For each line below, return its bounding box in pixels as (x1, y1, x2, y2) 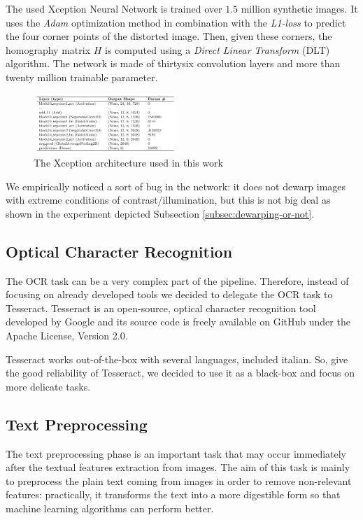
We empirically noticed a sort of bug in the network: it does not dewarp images (6, 178, 346, 193)
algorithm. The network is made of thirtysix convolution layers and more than (6, 56, 341, 71)
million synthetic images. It (241, 1, 358, 15)
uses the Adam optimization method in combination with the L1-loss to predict (6, 15, 346, 29)
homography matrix (6, 42, 91, 57)
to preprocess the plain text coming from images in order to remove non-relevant (6, 473, 352, 488)
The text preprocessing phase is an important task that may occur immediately (6, 446, 347, 461)
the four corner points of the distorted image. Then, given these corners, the (6, 29, 332, 43)
